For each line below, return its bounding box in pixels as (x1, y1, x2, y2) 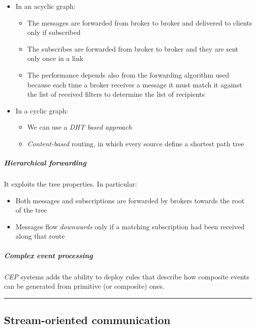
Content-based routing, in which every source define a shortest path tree (27, 138, 244, 148)
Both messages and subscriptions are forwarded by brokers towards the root (15, 195, 245, 205)
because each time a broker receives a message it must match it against (27, 79, 242, 89)
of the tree (15, 205, 47, 215)
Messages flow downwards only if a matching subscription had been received (15, 221, 245, 231)
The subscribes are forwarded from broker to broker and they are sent (27, 43, 239, 54)
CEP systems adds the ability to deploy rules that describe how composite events (4, 271, 250, 281)
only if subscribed (27, 27, 81, 37)
